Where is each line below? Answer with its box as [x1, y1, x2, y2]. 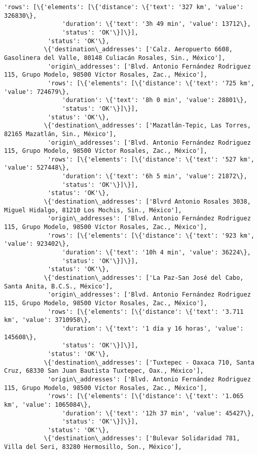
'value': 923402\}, [4, 240, 69, 248]
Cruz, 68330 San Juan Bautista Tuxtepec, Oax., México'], [4, 367, 204, 375]
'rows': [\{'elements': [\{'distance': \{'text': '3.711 [47, 308, 244, 315]
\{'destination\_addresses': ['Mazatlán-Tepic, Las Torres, [44, 122, 251, 129]
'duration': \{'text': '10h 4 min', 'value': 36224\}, [62, 249, 251, 256]
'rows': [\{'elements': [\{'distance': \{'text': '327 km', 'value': [4, 4, 244, 11]
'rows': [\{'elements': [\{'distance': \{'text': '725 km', [47, 79, 254, 87]
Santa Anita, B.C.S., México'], [4, 282, 113, 290]
